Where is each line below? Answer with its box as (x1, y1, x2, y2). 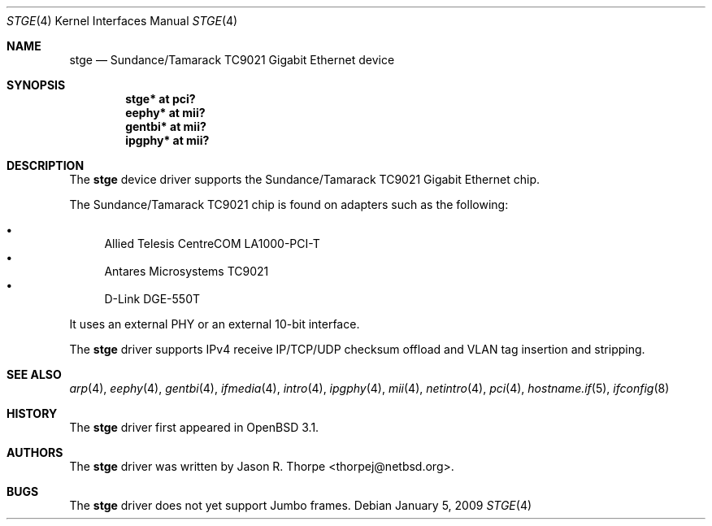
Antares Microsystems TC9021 (104, 264, 269, 278)
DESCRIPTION (7, 159, 85, 172)
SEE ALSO (7, 367, 62, 381)
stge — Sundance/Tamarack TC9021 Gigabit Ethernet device (69, 53, 395, 67)
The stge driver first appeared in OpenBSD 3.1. (69, 420, 319, 434)
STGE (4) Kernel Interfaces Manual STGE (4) (7, 14, 238, 28)
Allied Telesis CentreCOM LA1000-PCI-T (104, 237, 320, 250)
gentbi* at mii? (125, 120, 206, 133)
